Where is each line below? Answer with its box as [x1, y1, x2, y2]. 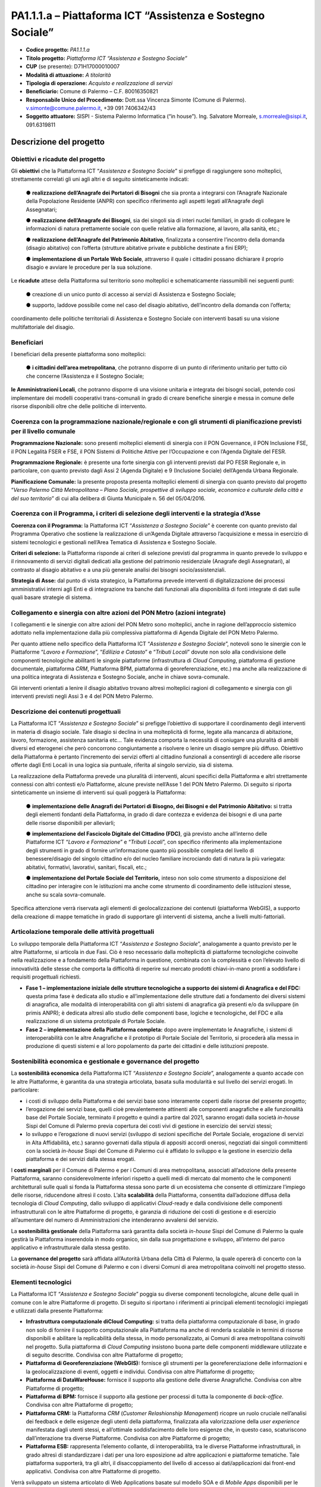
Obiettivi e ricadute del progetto [11, 155, 105, 163]
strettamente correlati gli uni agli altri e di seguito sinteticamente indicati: [11, 175, 189, 183]
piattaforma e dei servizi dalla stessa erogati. [26, 1156, 136, 1163]
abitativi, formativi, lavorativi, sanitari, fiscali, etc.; [26, 863, 147, 871]
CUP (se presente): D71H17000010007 [26, 63, 120, 70]
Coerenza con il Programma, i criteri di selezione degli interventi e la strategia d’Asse [11, 509, 261, 517]
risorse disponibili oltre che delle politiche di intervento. [11, 402, 147, 410]
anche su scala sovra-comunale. [26, 891, 106, 898]
